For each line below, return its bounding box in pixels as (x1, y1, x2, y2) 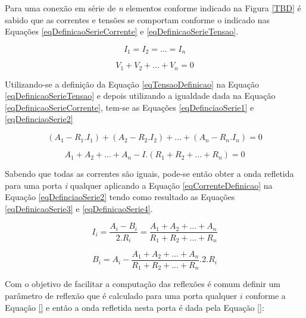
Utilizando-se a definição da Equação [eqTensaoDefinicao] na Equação (5, 77, 259, 90)
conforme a (245, 289, 286, 302)
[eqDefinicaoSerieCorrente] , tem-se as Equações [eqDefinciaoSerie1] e (5, 101, 254, 113)
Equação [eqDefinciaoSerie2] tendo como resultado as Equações (5, 191, 235, 203)
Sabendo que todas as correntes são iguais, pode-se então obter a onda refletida (5, 167, 294, 180)
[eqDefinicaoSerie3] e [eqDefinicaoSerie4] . (5, 202, 153, 214)
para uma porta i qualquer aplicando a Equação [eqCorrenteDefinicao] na (5, 179, 273, 191)
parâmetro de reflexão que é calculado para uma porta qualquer (5, 289, 238, 302)
